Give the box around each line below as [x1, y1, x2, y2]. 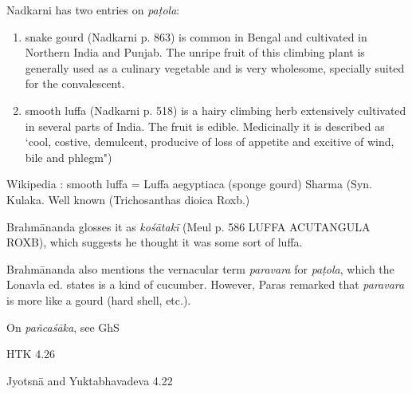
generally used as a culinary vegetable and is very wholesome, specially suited [25, 59, 405, 76]
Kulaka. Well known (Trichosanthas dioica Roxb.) [6, 191, 250, 207]
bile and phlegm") [25, 148, 112, 165]
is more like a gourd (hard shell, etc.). [6, 291, 191, 308]
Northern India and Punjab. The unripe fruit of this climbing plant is [25, 44, 365, 61]
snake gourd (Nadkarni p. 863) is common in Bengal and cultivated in [25, 28, 367, 45]
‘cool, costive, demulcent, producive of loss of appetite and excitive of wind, [25, 133, 394, 150]
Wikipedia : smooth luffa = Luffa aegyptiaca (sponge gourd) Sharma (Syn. [6, 175, 372, 192]
